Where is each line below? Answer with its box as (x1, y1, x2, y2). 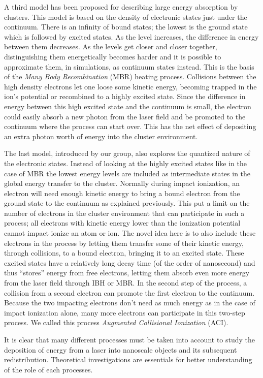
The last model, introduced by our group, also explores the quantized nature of (4, 148, 250, 159)
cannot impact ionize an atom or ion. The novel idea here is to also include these (4, 228, 256, 238)
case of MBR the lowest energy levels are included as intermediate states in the (4, 168, 251, 178)
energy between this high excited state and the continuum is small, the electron (4, 101, 251, 111)
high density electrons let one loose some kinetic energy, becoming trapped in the (4, 81, 257, 91)
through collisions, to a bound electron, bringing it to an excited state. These (4, 247, 244, 258)
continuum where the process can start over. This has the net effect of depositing (4, 121, 256, 132)
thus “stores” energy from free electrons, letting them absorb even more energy (4, 267, 250, 278)
